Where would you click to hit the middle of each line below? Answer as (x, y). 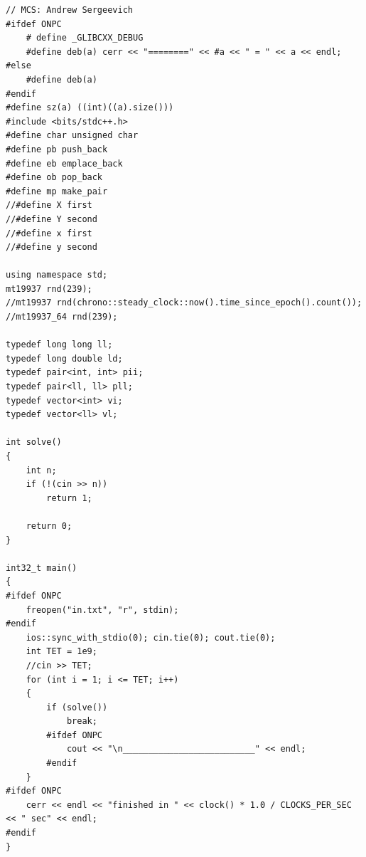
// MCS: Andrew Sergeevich (69, 10)
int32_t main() (42, 568)
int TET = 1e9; (61, 652)
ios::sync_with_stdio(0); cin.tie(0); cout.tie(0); (151, 637)
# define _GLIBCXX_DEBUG (85, 38)
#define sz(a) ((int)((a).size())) (90, 108)
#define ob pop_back (54, 178)
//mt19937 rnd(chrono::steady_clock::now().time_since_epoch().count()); (184, 303)
